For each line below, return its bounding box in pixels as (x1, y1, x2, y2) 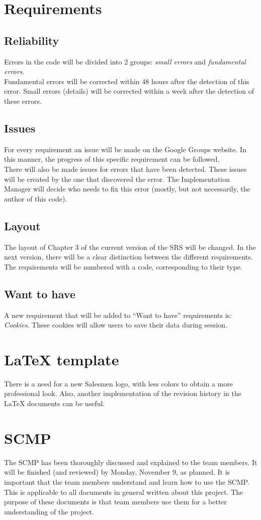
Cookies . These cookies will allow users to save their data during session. (4, 319, 227, 330)
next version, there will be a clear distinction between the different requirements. (4, 251, 253, 262)
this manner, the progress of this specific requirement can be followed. (4, 154, 220, 164)
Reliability (4, 32, 59, 48)
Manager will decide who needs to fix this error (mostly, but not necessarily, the (4, 183, 250, 194)
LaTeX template (4, 349, 119, 369)
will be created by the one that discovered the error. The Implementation (4, 173, 230, 184)
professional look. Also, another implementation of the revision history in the (4, 388, 241, 399)
